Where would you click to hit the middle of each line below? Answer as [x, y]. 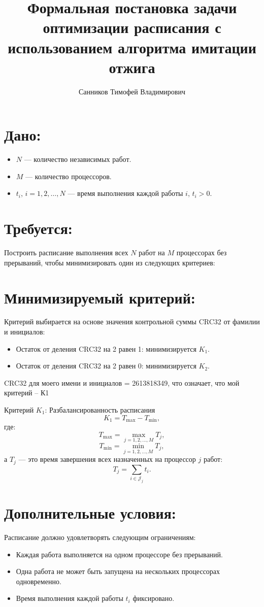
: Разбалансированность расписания [100, 410]
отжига [132, 67]
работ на [152, 252]
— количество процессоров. [69, 176]
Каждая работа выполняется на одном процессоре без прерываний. [119, 554]
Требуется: [38, 228]
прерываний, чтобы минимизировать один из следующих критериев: [110, 262]
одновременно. [39, 581]
